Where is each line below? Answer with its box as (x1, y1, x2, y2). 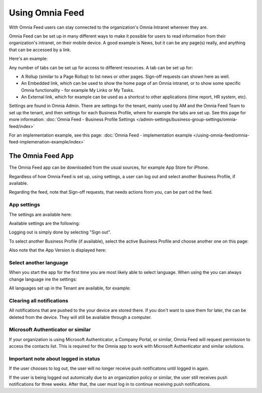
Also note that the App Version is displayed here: (9, 247, 107, 253)
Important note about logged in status (9, 355, 100, 362)
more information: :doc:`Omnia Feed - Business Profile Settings (9, 117, 135, 123)
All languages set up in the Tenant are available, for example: (9, 285, 131, 291)
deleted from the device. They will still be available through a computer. (9, 314, 152, 320)
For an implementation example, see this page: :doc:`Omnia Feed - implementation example (9, 132, 193, 138)
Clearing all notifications (9, 297, 68, 304)
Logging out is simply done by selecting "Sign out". (9, 229, 112, 235)
